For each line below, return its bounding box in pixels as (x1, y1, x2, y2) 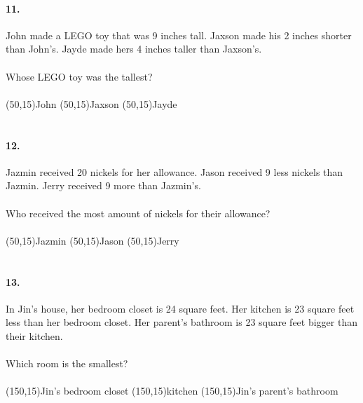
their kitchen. (6, 328, 63, 343)
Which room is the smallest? (6, 356, 128, 371)
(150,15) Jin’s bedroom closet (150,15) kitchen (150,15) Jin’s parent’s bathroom (6, 383, 338, 398)
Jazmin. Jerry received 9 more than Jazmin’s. (6, 178, 201, 193)
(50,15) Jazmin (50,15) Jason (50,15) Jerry (6, 233, 179, 247)
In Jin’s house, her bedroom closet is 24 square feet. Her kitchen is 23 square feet (6, 301, 355, 315)
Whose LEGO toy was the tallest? (6, 69, 153, 83)
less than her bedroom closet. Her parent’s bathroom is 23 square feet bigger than (6, 315, 357, 329)
